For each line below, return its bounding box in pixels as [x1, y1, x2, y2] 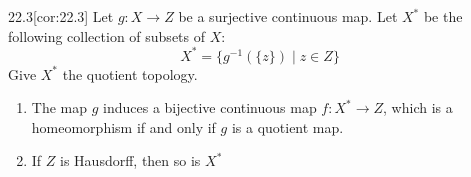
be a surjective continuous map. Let [178, 6, 398, 26]
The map [31, 97, 88, 118]
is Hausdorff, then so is [60, 150, 201, 171]
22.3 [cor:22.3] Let [8, 6, 114, 26]
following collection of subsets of [8, 25, 206, 46]
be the [423, 6, 463, 26]
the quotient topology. [62, 63, 198, 84]
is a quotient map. [231, 116, 344, 137]
